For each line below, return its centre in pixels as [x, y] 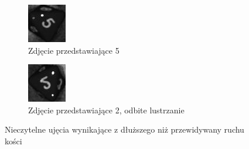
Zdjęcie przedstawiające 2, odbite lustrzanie [106, 110]
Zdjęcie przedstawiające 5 [74, 50]
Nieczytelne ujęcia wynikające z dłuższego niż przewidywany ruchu [125, 129]
